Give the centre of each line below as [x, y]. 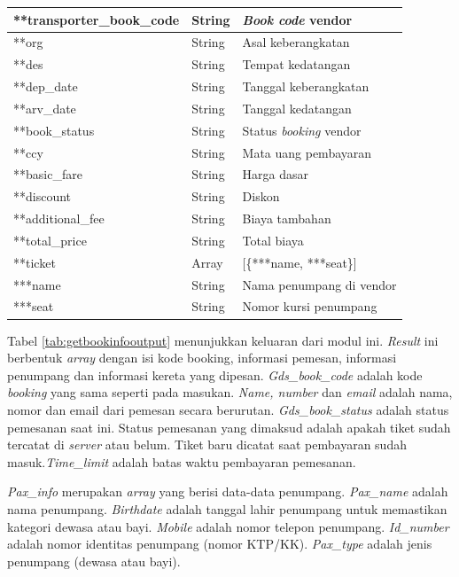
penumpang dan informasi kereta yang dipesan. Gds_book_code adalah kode [215, 374]
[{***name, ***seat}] [300, 262]
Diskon [261, 196]
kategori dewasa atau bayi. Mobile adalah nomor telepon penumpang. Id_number [228, 526]
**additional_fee [59, 218]
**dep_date [46, 86]
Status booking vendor [302, 130]
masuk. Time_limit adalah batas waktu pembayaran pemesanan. [182, 461]
